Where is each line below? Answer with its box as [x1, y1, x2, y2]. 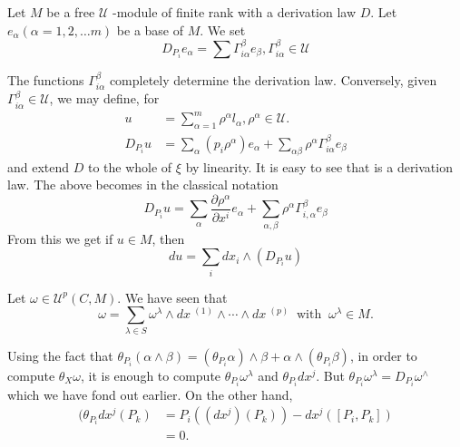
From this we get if [7, 228, 113, 248]
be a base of [116, 20, 184, 39]
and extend [7, 157, 70, 176]
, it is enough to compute [80, 365, 221, 384]
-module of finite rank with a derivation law [113, 3, 357, 21]
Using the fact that [7, 345, 113, 364]
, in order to [349, 345, 417, 364]
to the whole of [87, 157, 172, 176]
